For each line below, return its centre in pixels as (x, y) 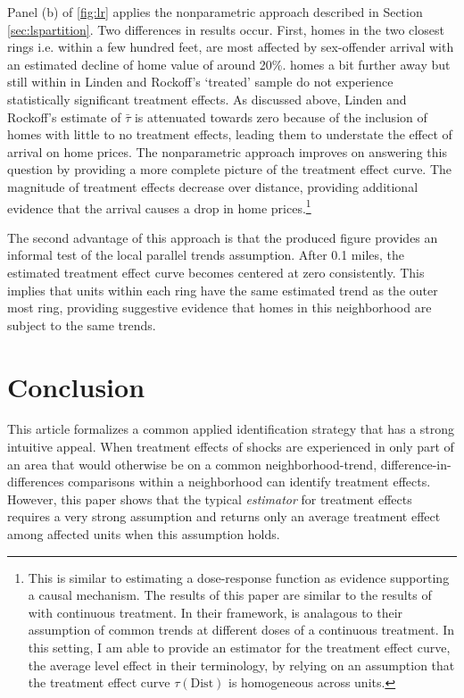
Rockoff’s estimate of (64, 116)
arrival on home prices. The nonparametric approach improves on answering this (227, 151)
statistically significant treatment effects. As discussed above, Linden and (207, 99)
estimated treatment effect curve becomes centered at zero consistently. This (216, 272)
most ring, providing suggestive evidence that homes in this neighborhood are (220, 307)
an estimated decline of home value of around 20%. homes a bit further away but (229, 64)
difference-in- (416, 464)
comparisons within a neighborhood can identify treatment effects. (249, 482)
